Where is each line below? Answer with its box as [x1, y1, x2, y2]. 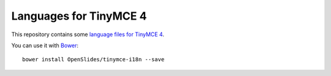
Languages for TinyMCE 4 [11, 9, 147, 23]
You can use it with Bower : [11, 42, 79, 49]
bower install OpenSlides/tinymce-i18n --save [22, 56, 165, 63]
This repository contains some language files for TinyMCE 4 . [11, 31, 165, 38]
